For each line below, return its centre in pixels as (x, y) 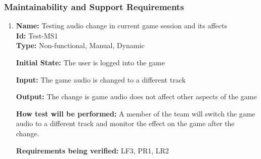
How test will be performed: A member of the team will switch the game (136, 113)
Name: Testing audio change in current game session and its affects (121, 26)
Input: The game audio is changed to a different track (101, 79)
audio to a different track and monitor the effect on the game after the (125, 123)
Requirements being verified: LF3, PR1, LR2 (92, 150)
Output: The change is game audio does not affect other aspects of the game (136, 96)
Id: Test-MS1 (37, 35)
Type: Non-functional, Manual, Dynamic (80, 45)
